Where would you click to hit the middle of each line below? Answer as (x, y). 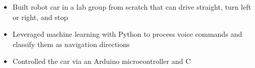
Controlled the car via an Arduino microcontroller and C (102, 61)
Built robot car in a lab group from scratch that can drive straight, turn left (132, 7)
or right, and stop (40, 17)
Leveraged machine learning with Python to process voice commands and (127, 34)
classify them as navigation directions (71, 44)
